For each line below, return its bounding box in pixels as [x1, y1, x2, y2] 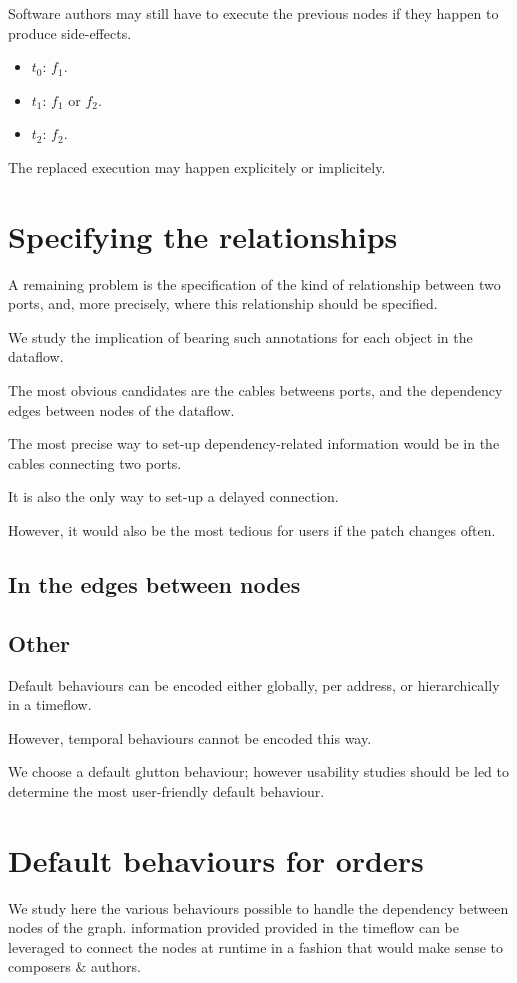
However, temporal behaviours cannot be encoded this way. [8, 727, 372, 748]
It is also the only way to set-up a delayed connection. [8, 486, 339, 507]
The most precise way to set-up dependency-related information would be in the [8, 433, 500, 454]
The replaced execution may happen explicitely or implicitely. [8, 156, 386, 177]
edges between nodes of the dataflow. [8, 399, 235, 420]
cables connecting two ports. [8, 452, 182, 473]
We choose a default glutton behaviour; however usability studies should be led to [8, 761, 509, 782]
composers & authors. [8, 956, 141, 977]
